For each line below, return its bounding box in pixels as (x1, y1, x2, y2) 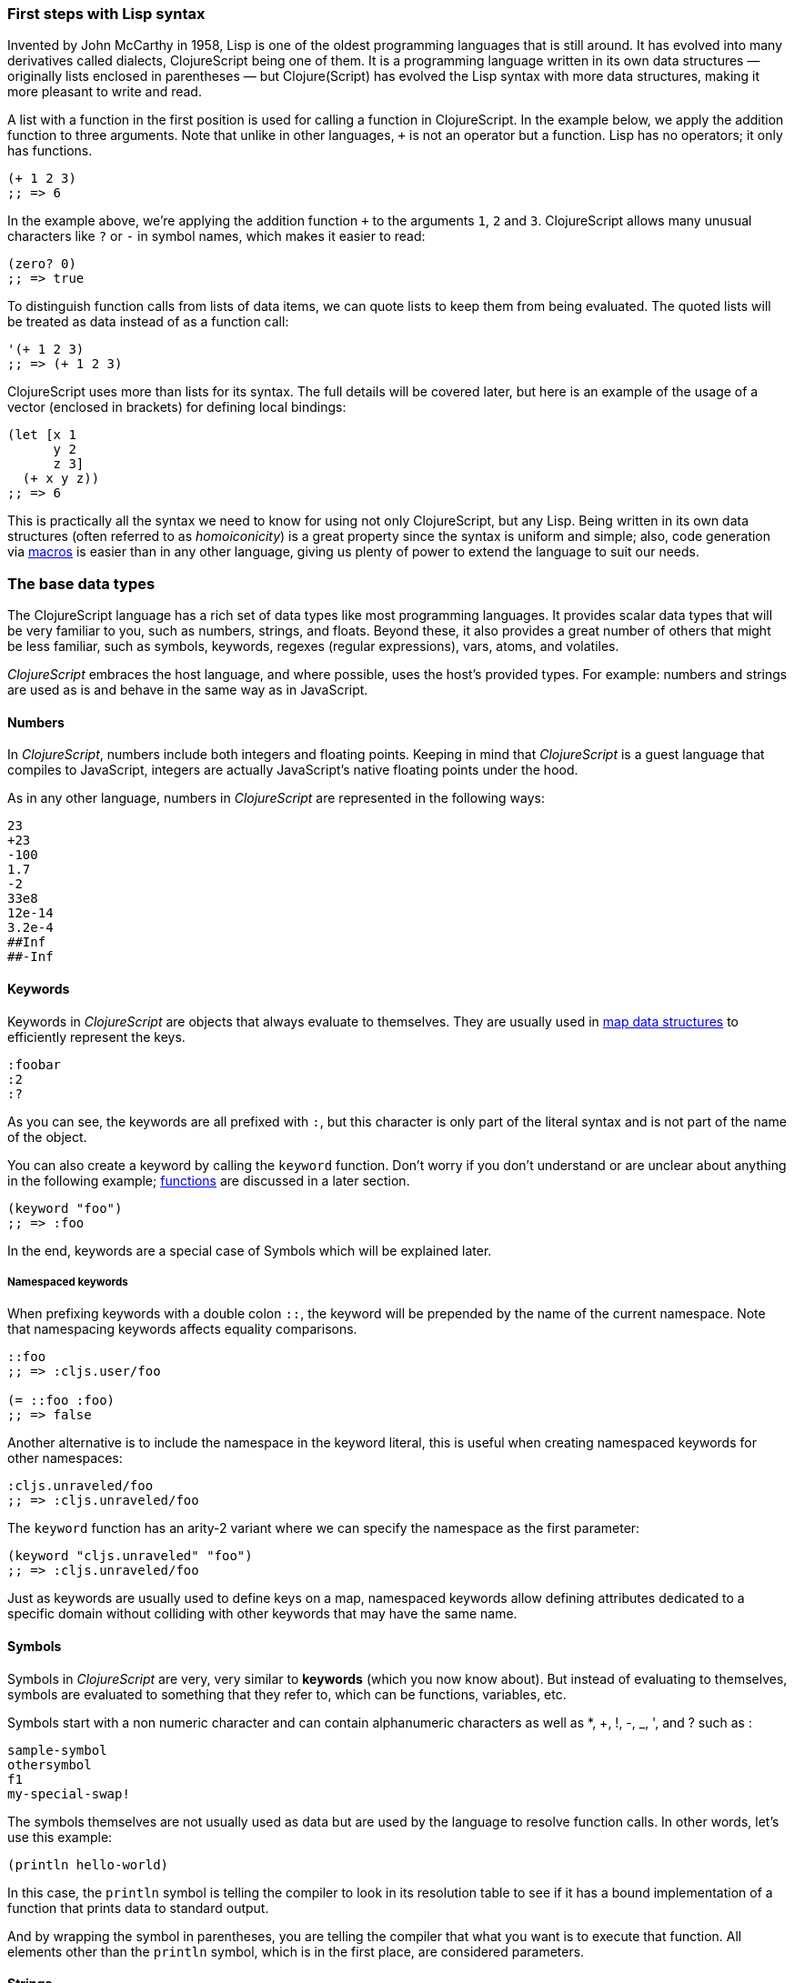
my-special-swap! (7, 1786, 130, 1801)
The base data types (7, 574, 156, 593)
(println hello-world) (7, 1857, 169, 1872)
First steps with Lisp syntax (7, 5, 206, 23)
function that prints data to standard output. (7, 1899, 269, 1916)
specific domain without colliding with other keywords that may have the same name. (7, 1606, 518, 1622)
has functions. (7, 143, 93, 159)
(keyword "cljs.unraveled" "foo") (7, 1548, 253, 1564)
